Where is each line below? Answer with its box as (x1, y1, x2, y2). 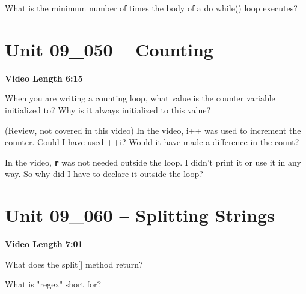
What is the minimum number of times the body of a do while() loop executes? (5, 2, 298, 14)
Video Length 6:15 (5, 71, 83, 84)
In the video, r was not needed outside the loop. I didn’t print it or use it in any (5, 155, 301, 168)
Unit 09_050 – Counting (5, 37, 213, 61)
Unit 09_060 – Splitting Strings (5, 203, 275, 227)
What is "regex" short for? (5, 278, 102, 290)
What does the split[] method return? (5, 257, 143, 270)
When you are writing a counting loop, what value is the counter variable (5, 92, 275, 104)
